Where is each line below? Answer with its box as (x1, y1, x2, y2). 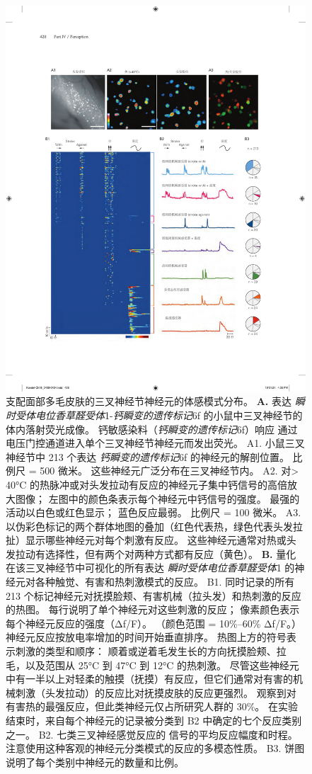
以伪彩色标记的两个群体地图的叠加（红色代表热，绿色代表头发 (6, 518, 293, 533)
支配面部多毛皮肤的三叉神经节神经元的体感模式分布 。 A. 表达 (6, 394, 291, 409)
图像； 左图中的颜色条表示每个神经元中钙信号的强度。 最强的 (15, 491, 300, 506)
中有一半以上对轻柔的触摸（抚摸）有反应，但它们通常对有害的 (6, 671, 293, 686)
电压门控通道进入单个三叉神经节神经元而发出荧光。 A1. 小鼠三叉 (6, 436, 305, 450)
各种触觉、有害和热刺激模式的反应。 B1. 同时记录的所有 (35, 574, 295, 589)
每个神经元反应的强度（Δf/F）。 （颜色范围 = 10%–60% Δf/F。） (6, 615, 302, 630)
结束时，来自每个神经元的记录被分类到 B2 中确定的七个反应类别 (6, 713, 302, 727)
